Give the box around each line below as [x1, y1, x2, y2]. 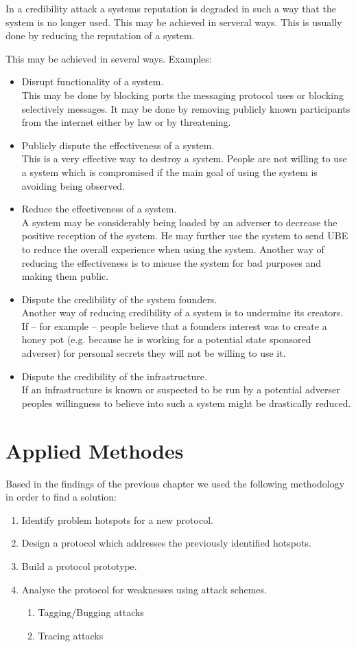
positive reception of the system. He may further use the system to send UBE [21, 228, 348, 243]
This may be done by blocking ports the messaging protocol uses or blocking [21, 87, 344, 102]
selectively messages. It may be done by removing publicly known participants [21, 101, 351, 116]
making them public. [21, 269, 109, 283]
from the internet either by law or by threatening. [21, 115, 231, 129]
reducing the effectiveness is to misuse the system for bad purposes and [21, 255, 322, 270]
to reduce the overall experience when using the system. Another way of [21, 241, 324, 256]
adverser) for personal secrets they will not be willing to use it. [21, 346, 286, 360]
